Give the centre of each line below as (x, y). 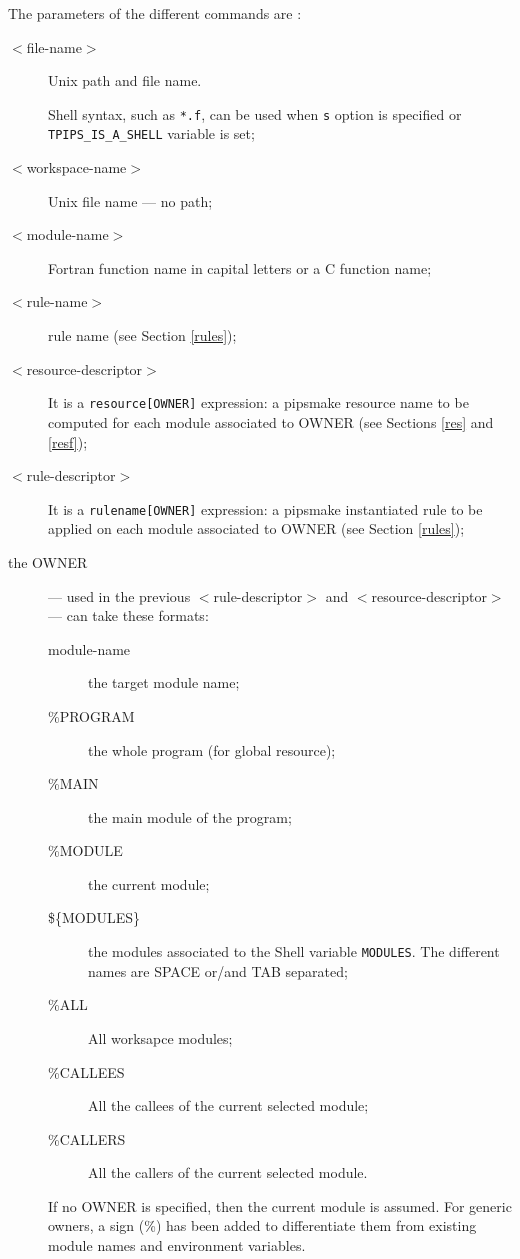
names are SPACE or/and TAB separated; (218, 970)
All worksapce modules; (160, 1037)
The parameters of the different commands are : (155, 13)
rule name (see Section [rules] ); (142, 335)
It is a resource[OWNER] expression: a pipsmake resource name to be (258, 402)
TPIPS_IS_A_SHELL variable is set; (151, 133)
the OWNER (48, 561)
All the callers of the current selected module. (228, 1172)
